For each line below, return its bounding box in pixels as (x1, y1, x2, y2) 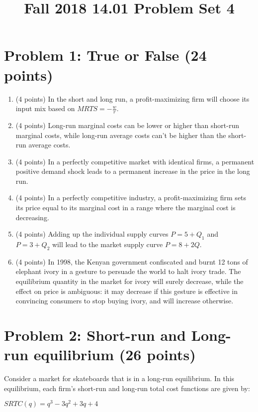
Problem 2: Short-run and (4, 325, 186, 345)
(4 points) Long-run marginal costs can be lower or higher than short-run (15, 120, 239, 130)
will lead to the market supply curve (52, 239, 163, 250)
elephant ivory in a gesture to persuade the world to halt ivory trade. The (15, 266, 241, 276)
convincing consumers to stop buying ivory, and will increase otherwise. (15, 295, 234, 306)
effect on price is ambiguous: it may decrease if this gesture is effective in (15, 285, 238, 296)
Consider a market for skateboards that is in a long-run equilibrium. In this (4, 373, 235, 384)
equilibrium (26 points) (33, 344, 196, 365)
